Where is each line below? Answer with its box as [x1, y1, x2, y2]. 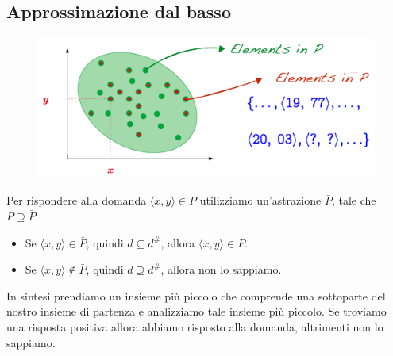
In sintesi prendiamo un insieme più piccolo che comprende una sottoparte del [6, 287, 386, 304]
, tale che [331, 192, 376, 209]
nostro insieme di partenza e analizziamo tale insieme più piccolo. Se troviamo [6, 303, 387, 320]
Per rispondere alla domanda [6, 192, 147, 209]
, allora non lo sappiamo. [160, 261, 282, 278]
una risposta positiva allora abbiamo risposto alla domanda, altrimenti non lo [6, 319, 383, 335]
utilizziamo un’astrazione [199, 192, 322, 209]
